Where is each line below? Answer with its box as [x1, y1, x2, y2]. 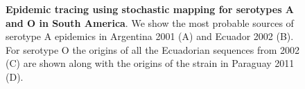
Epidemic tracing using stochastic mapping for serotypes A [6, 2, 295, 16]
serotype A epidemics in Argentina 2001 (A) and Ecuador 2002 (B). [6, 29, 294, 43]
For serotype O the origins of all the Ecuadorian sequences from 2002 [6, 42, 300, 57]
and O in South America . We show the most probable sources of [6, 15, 294, 30]
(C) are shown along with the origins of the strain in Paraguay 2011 [6, 56, 295, 70]
